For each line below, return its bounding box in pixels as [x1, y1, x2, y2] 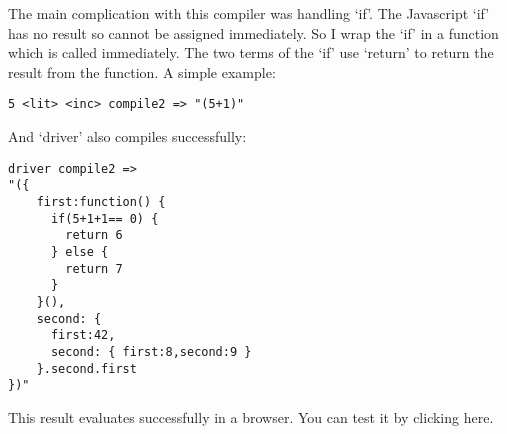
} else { [50, 244, 109, 259]
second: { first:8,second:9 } [50, 344, 252, 359]
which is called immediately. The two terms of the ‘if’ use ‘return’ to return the [8, 42, 494, 63]
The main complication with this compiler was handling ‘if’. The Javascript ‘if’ [8, 3, 490, 23]
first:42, [50, 328, 116, 343]
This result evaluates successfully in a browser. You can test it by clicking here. [8, 406, 494, 427]
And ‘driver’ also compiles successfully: [8, 126, 247, 147]
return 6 [65, 228, 123, 243]
